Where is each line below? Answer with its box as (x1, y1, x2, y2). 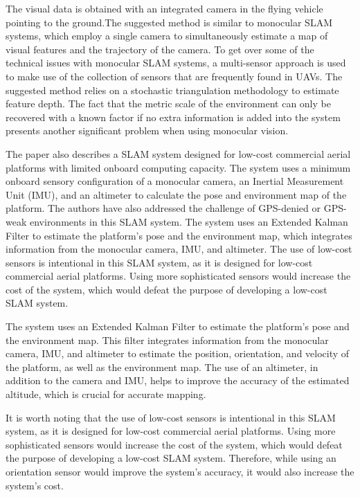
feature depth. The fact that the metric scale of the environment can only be (6, 96, 331, 111)
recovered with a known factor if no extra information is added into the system (6, 109, 341, 124)
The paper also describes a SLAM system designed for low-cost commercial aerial (6, 146, 351, 161)
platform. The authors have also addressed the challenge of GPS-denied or (6, 201, 321, 215)
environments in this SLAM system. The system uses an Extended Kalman (29, 214, 348, 228)
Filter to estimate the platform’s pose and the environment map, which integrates (6, 228, 352, 242)
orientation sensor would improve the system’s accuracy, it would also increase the (6, 464, 354, 478)
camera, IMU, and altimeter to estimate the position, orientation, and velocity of (6, 346, 350, 361)
